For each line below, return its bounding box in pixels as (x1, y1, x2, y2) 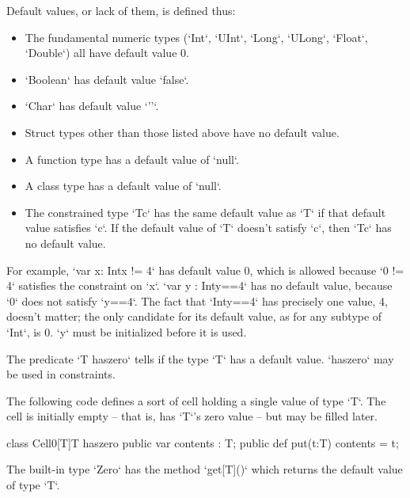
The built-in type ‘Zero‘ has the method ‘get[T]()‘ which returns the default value (6, 461, 403, 477)
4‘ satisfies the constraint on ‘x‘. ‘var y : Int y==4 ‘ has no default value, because (6, 277, 393, 294)
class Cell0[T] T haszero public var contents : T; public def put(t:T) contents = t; (6, 434, 399, 450)
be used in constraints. (6, 366, 116, 382)
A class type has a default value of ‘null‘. (25, 177, 222, 194)
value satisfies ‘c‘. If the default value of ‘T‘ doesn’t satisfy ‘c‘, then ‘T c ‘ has (25, 219, 392, 236)
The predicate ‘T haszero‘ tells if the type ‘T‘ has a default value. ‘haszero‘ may (6, 350, 394, 367)
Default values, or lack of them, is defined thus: (6, 2, 236, 18)
